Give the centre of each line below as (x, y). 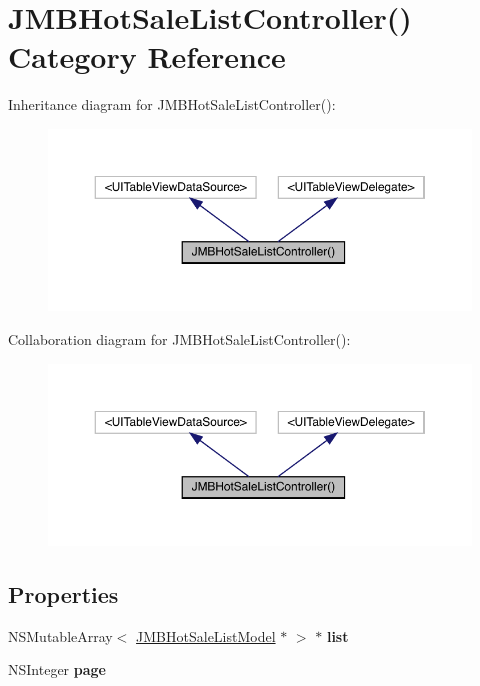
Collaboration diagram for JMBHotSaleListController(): (179, 338)
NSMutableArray (60, 635)
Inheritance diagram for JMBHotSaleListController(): (172, 104)
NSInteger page (57, 669)
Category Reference (147, 56)
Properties (63, 593)
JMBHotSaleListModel (206, 635)
